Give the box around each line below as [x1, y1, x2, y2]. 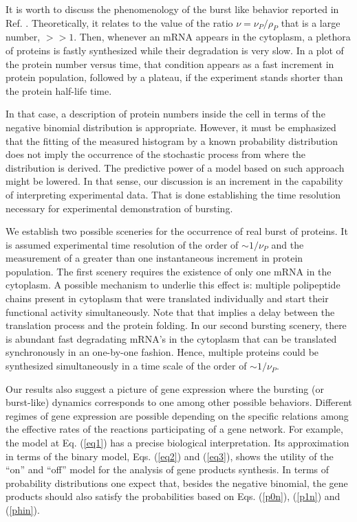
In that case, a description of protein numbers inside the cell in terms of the [6, 106, 325, 121]
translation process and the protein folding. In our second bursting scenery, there [6, 318, 347, 332]
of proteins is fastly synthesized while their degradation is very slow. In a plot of [6, 43, 344, 57]
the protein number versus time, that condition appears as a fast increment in [6, 56, 334, 71]
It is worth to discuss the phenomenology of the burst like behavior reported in [6, 2, 339, 16]
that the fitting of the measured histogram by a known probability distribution [6, 133, 338, 148]
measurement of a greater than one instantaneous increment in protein [6, 251, 303, 265]
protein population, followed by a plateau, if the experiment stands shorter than [6, 70, 343, 84]
